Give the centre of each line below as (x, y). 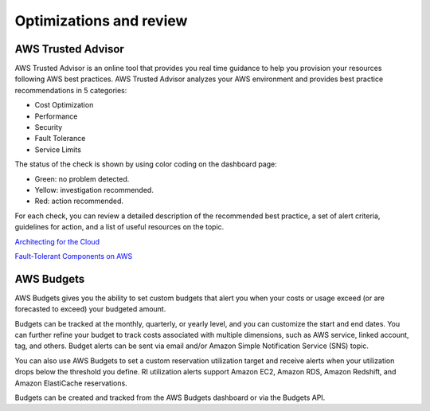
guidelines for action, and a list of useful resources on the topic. (119, 227)
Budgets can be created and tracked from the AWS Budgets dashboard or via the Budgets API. (170, 397)
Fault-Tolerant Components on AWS (74, 256)
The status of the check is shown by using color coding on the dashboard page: (146, 164)
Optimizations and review (101, 21)
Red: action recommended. (79, 201)
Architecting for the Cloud (57, 241)
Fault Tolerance (60, 139)
